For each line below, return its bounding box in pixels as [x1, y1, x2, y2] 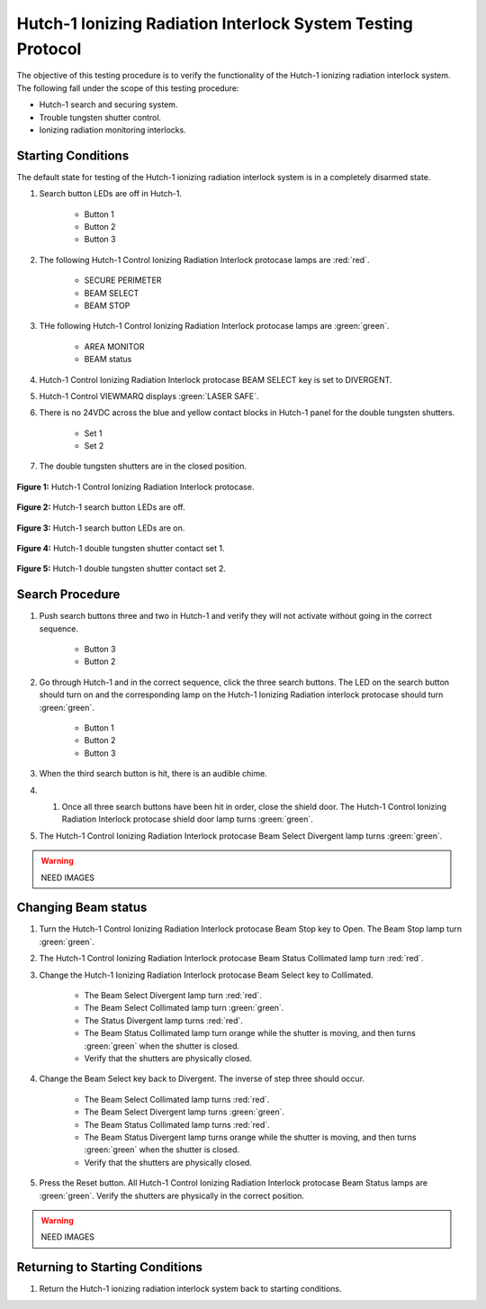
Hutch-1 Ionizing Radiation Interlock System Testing [16, 14, 413, 33]
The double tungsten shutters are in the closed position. [39, 460, 247, 472]
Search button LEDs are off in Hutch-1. [39, 188, 182, 199]
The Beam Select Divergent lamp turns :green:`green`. [84, 1106, 285, 1117]
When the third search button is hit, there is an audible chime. [39, 768, 267, 779]
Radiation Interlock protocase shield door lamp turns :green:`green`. [61, 814, 314, 824]
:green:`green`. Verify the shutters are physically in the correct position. [39, 1190, 305, 1201]
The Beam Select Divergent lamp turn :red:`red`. [84, 990, 263, 1001]
